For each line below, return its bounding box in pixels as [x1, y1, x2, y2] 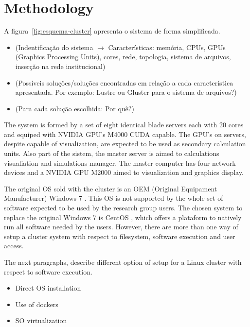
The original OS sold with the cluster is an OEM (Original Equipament [4, 183, 217, 193]
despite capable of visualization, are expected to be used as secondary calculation [4, 138, 246, 149]
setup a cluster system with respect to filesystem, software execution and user [4, 231, 235, 241]
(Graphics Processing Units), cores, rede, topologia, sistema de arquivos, [15, 52, 231, 62]
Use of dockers [15, 299, 58, 309]
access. [4, 241, 24, 251]
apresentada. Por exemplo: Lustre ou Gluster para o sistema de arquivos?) [15, 87, 237, 97]
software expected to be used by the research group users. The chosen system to [4, 203, 243, 213]
